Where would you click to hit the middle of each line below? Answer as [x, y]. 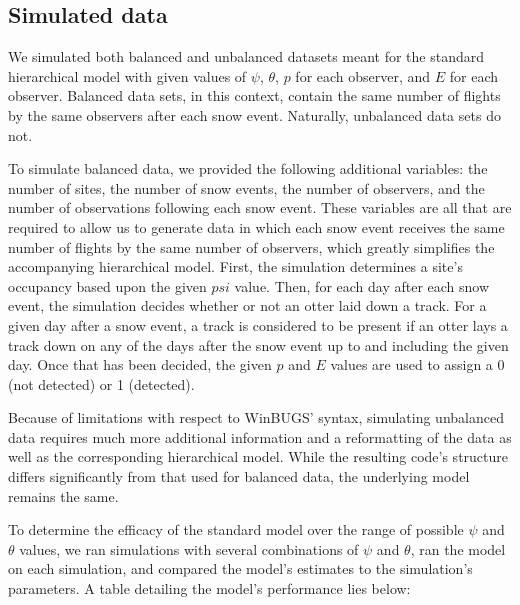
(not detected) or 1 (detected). [101, 383]
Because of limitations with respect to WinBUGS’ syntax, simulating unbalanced [256, 417]
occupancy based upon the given [107, 285]
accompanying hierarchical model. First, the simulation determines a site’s [235, 266]
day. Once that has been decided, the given [140, 364]
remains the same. [63, 495]
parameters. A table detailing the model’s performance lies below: [209, 588]
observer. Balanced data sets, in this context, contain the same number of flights [254, 95]
